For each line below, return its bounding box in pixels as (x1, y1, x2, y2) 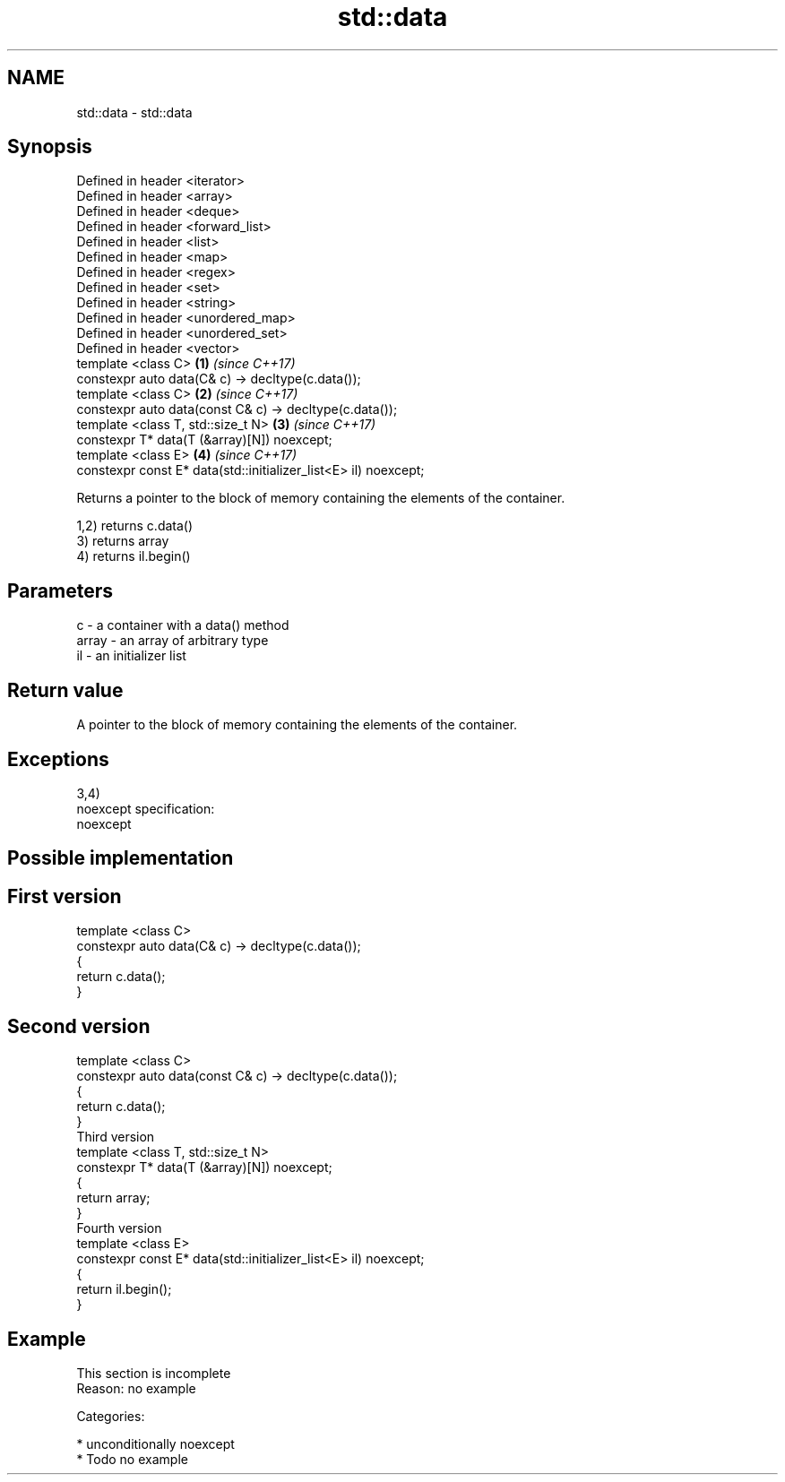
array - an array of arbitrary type (76, 633, 269, 649)
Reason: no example (76, 1380, 196, 1396)
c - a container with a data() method (76, 617, 289, 633)
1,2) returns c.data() (76, 518, 194, 534)
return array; (76, 1190, 151, 1206)
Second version (7, 1014, 151, 1038)
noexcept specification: (76, 800, 215, 816)
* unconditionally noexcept (76, 1435, 235, 1452)
